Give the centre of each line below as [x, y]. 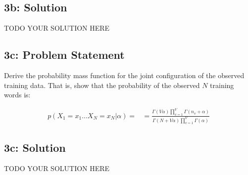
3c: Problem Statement [64, 55]
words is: [17, 95]
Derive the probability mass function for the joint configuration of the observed [124, 75]
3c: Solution [35, 147]
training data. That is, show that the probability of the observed [102, 85]
